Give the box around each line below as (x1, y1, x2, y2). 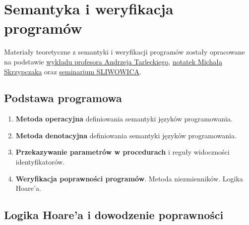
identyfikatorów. (15, 157, 65, 167)
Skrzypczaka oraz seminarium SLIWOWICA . (4, 66, 141, 76)
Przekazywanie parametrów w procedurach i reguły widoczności (15, 147, 230, 157)
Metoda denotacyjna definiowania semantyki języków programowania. (15, 130, 237, 140)
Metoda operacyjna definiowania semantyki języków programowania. (15, 113, 233, 124)
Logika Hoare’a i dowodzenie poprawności (4, 207, 224, 223)
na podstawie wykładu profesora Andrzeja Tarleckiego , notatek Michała (4, 56, 222, 66)
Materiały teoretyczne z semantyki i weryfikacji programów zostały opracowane (4, 47, 245, 57)
